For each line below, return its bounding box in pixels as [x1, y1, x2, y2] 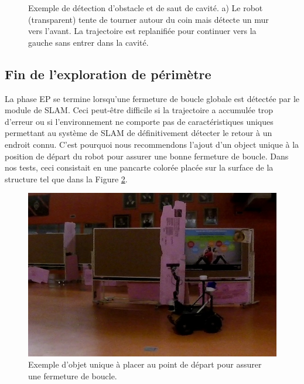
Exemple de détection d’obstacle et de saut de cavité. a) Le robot [28, 2, 263, 13]
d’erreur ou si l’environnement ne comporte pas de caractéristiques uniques [5, 115, 274, 127]
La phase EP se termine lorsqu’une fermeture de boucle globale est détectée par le [5, 92, 300, 104]
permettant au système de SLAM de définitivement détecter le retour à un [5, 127, 272, 139]
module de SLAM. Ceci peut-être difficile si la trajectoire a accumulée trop [5, 104, 274, 116]
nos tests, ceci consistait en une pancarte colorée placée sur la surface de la [5, 161, 274, 174]
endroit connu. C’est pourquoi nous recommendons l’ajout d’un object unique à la [5, 138, 299, 150]
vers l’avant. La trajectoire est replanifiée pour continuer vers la [28, 25, 257, 37]
